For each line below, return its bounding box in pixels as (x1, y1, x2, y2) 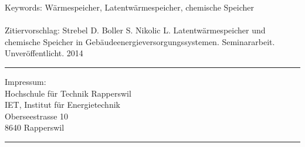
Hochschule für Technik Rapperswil (5, 87, 131, 99)
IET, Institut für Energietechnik (5, 98, 120, 111)
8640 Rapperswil (5, 121, 65, 134)
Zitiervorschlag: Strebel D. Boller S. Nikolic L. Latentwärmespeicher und (5, 24, 266, 36)
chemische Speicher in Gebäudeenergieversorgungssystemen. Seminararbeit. (5, 35, 275, 47)
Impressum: (5, 75, 46, 87)
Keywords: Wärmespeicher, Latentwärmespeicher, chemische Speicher (5, 1, 254, 13)
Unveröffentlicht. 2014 (5, 47, 83, 59)
